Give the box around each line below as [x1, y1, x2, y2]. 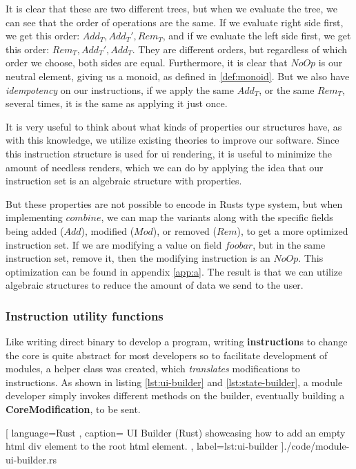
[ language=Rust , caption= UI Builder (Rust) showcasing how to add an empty [6, 425, 346, 439]
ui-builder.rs [6, 452, 57, 466]
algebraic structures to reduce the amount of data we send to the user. [6, 278, 304, 292]
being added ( [6, 223, 64, 238]
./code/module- [284, 439, 350, 453]
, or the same [259, 82, 315, 97]
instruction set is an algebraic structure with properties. [6, 173, 242, 188]
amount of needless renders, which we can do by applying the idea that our [6, 160, 324, 174]
